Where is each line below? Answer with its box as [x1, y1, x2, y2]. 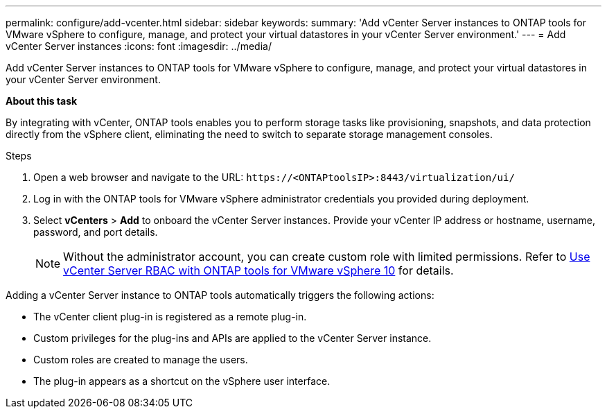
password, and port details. [33, 226, 158, 238]
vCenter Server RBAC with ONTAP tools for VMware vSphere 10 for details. [63, 264, 454, 277]
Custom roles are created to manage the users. [33, 354, 248, 365]
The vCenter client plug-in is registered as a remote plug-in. [33, 311, 307, 322]
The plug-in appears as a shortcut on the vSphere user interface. [33, 375, 331, 387]
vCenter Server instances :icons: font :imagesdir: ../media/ [6, 40, 272, 52]
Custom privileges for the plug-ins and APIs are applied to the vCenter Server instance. [33, 332, 432, 344]
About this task [6, 95, 78, 107]
